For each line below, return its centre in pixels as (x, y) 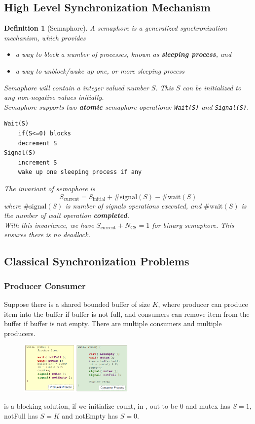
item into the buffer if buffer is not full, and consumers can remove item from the (127, 314)
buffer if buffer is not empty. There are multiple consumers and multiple (113, 323)
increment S (37, 162)
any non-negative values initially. (54, 97)
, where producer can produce (203, 304)
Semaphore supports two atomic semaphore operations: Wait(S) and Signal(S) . (127, 106)
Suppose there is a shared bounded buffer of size (77, 304)
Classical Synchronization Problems (97, 261)
